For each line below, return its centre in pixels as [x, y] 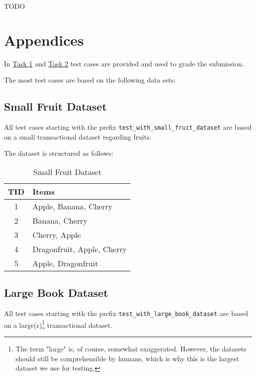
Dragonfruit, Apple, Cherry [80, 249]
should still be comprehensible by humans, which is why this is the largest [127, 358]
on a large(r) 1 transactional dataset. [58, 324]
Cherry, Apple [57, 234]
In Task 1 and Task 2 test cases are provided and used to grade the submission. [124, 63]
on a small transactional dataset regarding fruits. [78, 136]
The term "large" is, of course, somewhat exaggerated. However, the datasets [131, 349]
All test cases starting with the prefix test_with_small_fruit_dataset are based [128, 127]
